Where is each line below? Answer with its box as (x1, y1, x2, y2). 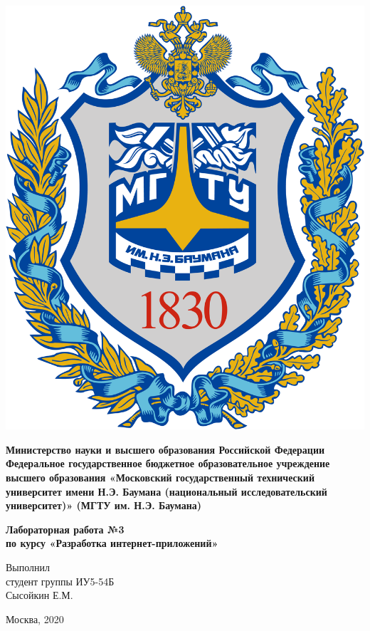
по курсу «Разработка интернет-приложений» (6, 536, 218, 551)
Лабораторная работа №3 (6, 521, 125, 536)
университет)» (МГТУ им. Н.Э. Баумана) (6, 498, 202, 513)
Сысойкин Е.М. (6, 588, 73, 603)
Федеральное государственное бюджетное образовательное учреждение (6, 456, 330, 471)
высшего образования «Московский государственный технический (6, 470, 314, 485)
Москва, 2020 (6, 611, 64, 626)
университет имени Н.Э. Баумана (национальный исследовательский (6, 484, 327, 499)
